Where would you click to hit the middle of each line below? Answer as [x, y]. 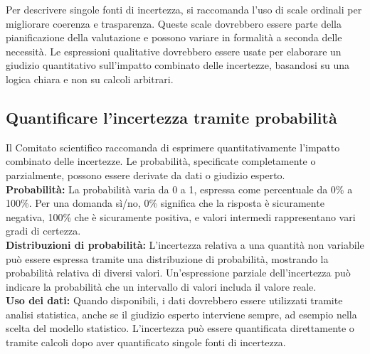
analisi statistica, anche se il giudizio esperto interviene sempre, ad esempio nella [181, 314]
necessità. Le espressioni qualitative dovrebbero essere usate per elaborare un [174, 51]
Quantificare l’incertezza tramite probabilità [171, 117]
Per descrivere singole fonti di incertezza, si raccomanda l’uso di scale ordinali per [184, 9]
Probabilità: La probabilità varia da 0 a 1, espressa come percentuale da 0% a [179, 189]
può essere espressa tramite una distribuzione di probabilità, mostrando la [167, 258]
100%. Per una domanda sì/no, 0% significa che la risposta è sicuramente [165, 203]
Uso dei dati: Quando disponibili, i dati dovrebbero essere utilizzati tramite [174, 300]
